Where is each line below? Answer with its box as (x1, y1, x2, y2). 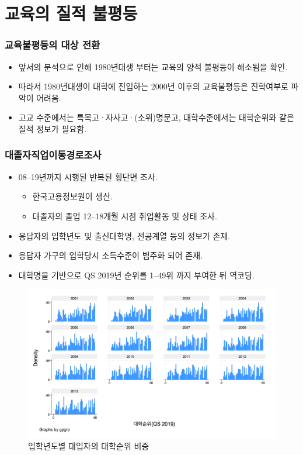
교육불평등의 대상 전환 (5, 37, 100, 52)
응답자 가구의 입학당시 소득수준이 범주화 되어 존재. (18, 249, 203, 261)
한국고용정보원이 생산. (32, 190, 113, 202)
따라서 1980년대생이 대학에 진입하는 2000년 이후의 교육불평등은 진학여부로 (18, 80, 288, 92)
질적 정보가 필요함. (18, 122, 87, 135)
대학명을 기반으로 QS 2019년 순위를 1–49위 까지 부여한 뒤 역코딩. (18, 268, 255, 281)
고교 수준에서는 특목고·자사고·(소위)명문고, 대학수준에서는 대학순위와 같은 (18, 111, 294, 123)
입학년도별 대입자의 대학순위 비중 (28, 440, 149, 452)
